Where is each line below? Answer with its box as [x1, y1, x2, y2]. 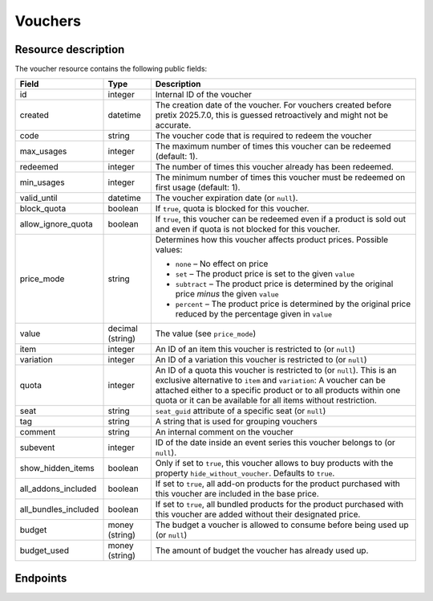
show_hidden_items [19, 463, 95, 474]
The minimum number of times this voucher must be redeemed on [155, 172, 406, 183]
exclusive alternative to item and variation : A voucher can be [155, 374, 386, 386]
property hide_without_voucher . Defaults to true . [155, 468, 335, 479]
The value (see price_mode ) [155, 328, 257, 339]
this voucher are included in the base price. [155, 489, 320, 500]
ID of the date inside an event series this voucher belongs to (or [155, 437, 396, 448]
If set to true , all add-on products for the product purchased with [155, 478, 401, 489]
